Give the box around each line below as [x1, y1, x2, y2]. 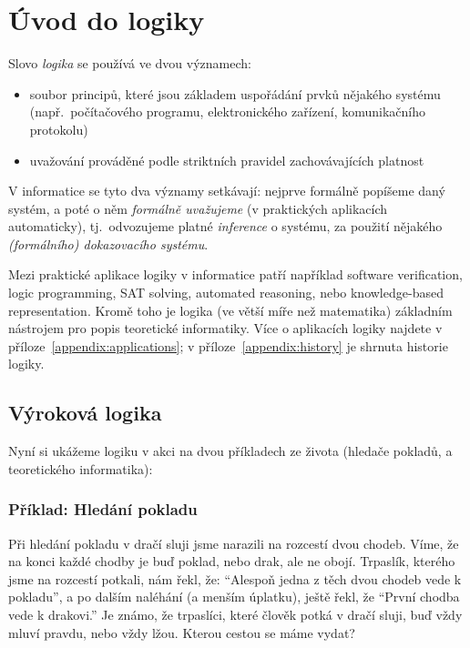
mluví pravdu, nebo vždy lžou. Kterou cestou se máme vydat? [8, 623, 355, 642]
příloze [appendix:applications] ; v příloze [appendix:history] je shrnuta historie [8, 336, 448, 355]
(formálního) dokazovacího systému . [8, 234, 209, 253]
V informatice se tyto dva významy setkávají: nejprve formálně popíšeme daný [8, 181, 445, 200]
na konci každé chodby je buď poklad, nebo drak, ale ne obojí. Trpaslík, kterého [8, 552, 455, 571]
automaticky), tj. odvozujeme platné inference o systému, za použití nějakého [8, 217, 443, 236]
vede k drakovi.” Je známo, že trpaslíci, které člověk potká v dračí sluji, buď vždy [8, 605, 463, 624]
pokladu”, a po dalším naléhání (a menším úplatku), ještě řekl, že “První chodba [8, 587, 460, 606]
